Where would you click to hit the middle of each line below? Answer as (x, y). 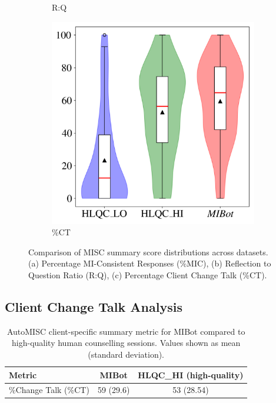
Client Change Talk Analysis (94, 306)
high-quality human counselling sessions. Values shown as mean (126, 343)
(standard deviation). (126, 354)
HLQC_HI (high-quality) (191, 374)
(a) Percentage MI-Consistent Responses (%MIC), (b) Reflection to (150, 263)
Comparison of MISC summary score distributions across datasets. (148, 252)
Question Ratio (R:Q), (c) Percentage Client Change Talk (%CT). (148, 274)
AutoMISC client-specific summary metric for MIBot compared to (126, 331)
